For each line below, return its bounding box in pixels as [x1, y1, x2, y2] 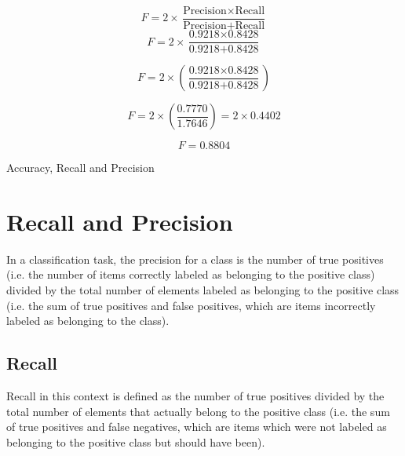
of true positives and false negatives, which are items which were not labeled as [6, 418, 387, 435]
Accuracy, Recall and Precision [6, 159, 155, 176]
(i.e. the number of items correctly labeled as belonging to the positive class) [6, 266, 375, 283]
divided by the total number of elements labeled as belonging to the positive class [6, 282, 400, 298]
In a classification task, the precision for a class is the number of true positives [6, 250, 384, 267]
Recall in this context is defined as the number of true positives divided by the [6, 388, 385, 404]
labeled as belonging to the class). [6, 312, 170, 329]
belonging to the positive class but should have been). [6, 433, 265, 450]
